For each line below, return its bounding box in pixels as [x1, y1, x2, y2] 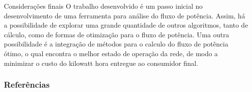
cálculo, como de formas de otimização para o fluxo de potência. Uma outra [4, 29, 229, 39]
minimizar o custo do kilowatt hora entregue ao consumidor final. [4, 58, 199, 68]
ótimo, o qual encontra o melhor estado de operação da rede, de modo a [4, 48, 218, 58]
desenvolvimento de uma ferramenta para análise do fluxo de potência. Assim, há [4, 10, 245, 20]
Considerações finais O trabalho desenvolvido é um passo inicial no [4, 1, 203, 11]
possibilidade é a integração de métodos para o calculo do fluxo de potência [4, 39, 228, 49]
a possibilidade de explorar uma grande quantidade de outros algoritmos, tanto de [4, 20, 248, 30]
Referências [4, 78, 50, 91]
